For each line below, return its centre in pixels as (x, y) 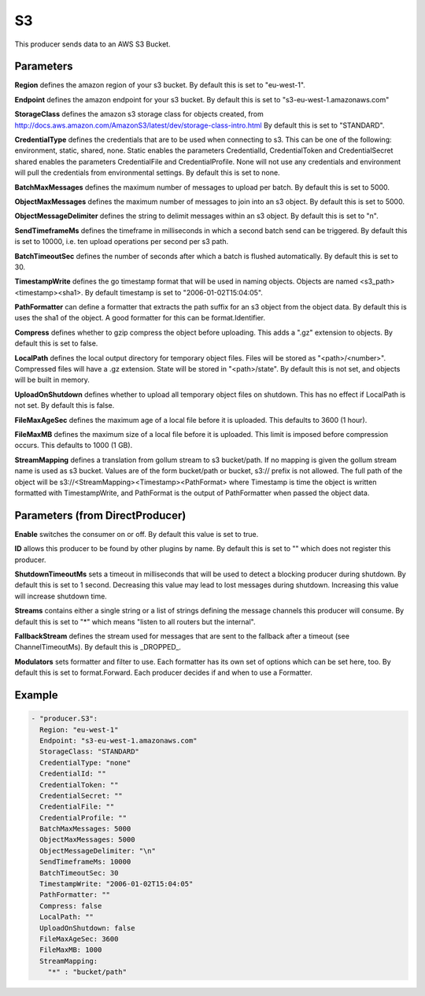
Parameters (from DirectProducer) (100, 515)
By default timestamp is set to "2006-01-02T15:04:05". (174, 292)
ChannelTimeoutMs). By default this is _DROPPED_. (98, 647)
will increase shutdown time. (61, 596)
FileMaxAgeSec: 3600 (79, 939)
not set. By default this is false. (65, 405)
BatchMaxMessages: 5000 (85, 829)
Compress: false (71, 906)
